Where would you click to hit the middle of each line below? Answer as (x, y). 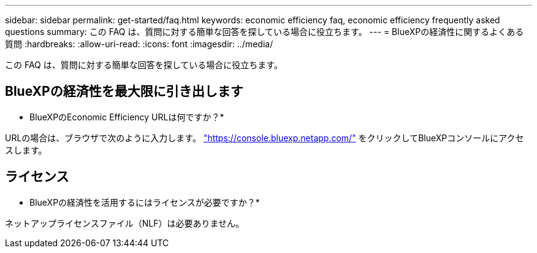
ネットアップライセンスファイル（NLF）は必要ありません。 (125, 223)
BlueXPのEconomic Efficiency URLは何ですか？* (127, 117)
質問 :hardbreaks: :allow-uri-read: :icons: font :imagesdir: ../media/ (139, 44)
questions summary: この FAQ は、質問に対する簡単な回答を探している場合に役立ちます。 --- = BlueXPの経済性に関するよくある (265, 32)
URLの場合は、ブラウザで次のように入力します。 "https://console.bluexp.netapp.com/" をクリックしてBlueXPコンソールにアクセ (265, 138)
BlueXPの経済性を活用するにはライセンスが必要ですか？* (145, 202)
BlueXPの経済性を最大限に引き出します (124, 91)
